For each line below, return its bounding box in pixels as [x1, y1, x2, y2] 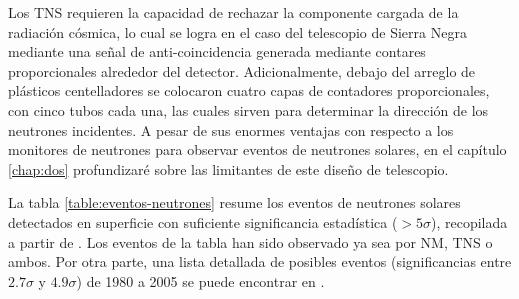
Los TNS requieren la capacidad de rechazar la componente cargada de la [8, 2, 459, 22]
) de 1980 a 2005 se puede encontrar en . [76, 270, 325, 291]
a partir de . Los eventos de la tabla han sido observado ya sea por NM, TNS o [8, 231, 493, 252]
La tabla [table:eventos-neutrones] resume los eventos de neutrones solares [8, 192, 461, 213]
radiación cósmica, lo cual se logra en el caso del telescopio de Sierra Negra [8, 21, 467, 42]
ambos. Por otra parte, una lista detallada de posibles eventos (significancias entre [8, 251, 512, 272]
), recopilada [431, 211, 508, 232]
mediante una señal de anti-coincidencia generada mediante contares [8, 41, 426, 62]
